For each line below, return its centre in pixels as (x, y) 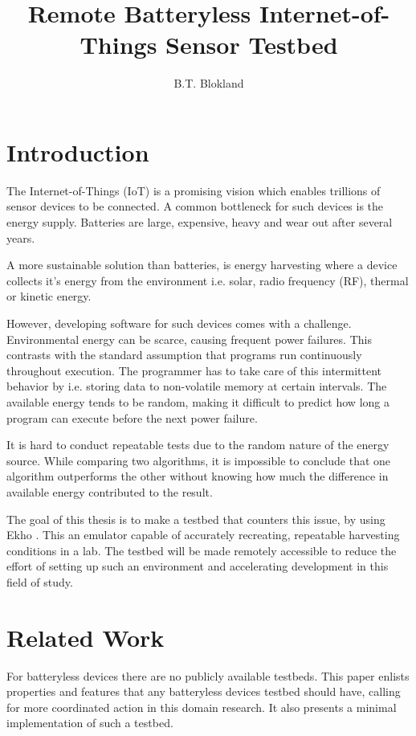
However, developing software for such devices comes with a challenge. (179, 323)
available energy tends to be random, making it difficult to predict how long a (198, 401)
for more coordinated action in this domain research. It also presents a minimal (202, 707)
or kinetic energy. (49, 296)
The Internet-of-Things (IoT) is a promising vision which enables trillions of (194, 190)
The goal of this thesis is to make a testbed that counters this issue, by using (196, 519)
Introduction (78, 151)
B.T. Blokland (209, 83)
